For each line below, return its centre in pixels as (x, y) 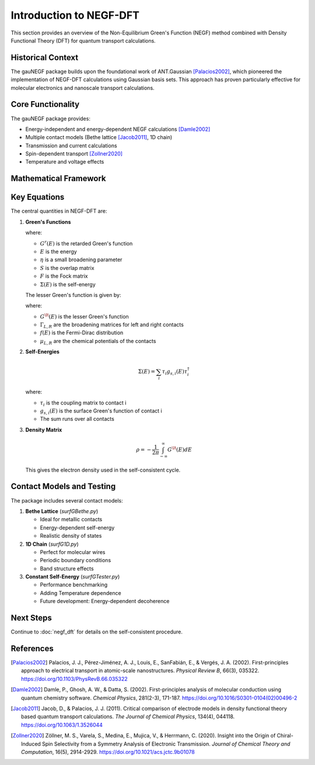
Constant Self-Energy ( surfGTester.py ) (73, 577)
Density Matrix (44, 430)
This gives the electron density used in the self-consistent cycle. (103, 470)
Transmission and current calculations (71, 146)
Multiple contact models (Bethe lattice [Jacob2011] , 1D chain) (99, 137)
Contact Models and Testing (63, 487)
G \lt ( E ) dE (180, 449)
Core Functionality (45, 104)
